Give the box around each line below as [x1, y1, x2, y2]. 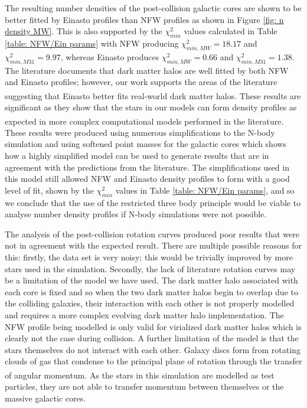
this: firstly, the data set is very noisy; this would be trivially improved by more [5, 251, 293, 263]
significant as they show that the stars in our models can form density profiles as [5, 101, 297, 113]
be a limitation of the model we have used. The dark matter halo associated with [5, 274, 298, 286]
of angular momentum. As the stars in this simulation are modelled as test [5, 368, 275, 381]
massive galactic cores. [5, 391, 86, 404]
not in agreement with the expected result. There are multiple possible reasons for [5, 239, 302, 252]
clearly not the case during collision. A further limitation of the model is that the [5, 332, 299, 344]
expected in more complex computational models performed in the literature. [5, 115, 284, 127]
